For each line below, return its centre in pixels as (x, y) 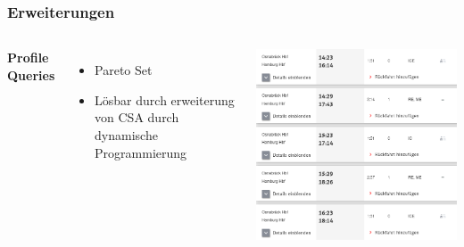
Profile (28, 58)
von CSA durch (137, 117)
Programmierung (141, 152)
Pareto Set (124, 70)
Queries (31, 74)
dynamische (126, 135)
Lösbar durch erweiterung (165, 99)
